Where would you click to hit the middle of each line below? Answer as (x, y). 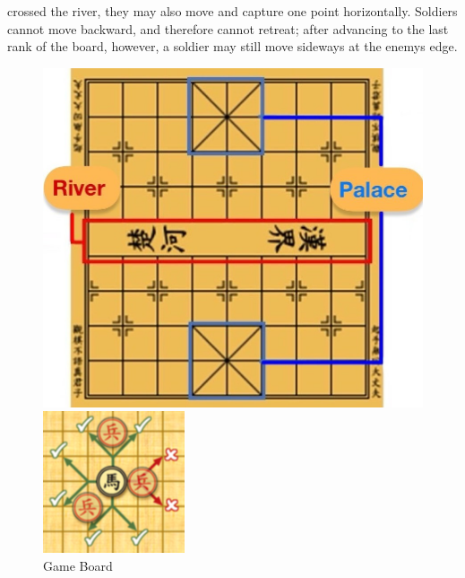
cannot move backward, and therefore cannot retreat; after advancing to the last (228, 28)
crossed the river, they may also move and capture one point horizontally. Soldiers (232, 11)
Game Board (78, 565)
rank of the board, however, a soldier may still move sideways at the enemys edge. (232, 46)
